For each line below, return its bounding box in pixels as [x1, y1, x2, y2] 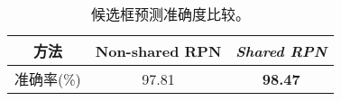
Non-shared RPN [95, 40, 222, 61]
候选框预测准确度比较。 [91, 4, 251, 24]
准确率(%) [14, 69, 81, 89]
